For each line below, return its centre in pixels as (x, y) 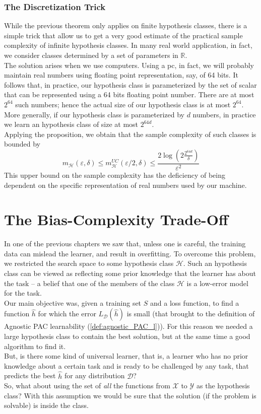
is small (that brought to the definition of (191, 314)
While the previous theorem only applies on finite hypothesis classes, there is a (126, 25)
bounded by (22, 144)
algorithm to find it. (35, 346)
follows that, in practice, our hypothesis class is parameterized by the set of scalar (130, 84)
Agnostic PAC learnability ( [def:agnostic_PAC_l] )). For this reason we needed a (128, 326)
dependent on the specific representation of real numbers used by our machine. (125, 185)
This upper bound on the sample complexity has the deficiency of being (115, 175)
